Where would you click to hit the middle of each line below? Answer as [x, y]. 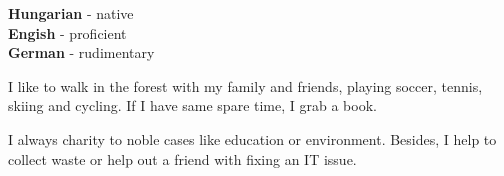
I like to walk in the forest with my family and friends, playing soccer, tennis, [245, 85]
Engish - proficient [67, 32]
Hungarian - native [71, 13]
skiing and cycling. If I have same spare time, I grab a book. [192, 105]
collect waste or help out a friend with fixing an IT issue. [182, 158]
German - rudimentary [81, 52]
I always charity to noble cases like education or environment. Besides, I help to [252, 138]
